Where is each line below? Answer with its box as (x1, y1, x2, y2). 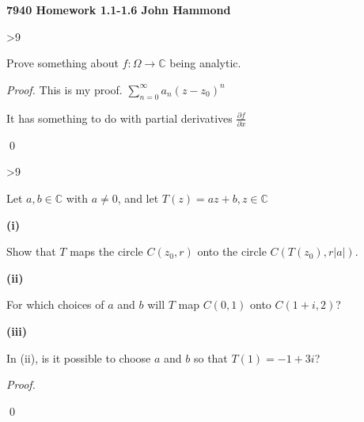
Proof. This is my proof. (6, 81, 123, 97)
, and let (117, 190, 159, 207)
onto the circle (197, 243, 267, 260)
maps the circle (70, 243, 143, 260)
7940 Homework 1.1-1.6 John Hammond (6, 2, 231, 17)
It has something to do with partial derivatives (6, 109, 233, 126)
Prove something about (6, 55, 119, 71)
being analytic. (169, 55, 241, 71)
